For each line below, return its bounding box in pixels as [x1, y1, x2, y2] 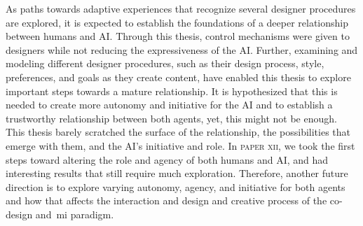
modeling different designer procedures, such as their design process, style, [6, 56, 324, 71]
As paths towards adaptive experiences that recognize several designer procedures [6, 1, 356, 15]
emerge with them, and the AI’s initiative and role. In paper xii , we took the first [6, 138, 355, 153]
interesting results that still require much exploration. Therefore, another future [6, 166, 348, 181]
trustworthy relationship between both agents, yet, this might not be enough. [6, 111, 337, 125]
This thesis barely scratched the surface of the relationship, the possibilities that [6, 125, 351, 139]
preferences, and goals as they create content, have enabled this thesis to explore [6, 69, 351, 84]
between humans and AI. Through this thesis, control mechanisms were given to [6, 29, 350, 43]
